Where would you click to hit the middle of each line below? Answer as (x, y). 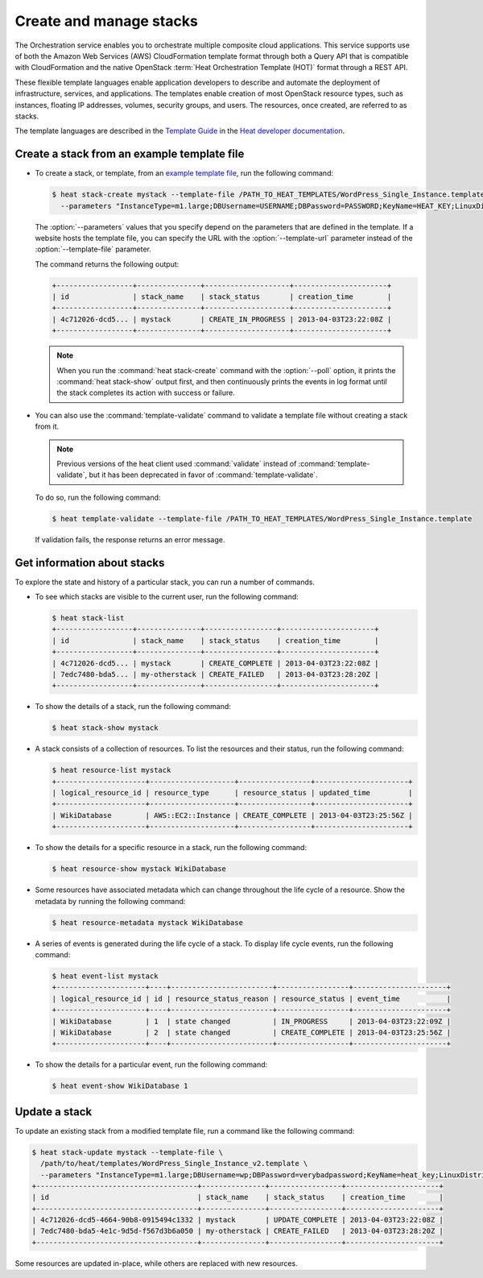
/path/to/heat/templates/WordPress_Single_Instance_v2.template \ (174, 1164)
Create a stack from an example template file (130, 154)
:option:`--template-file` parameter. (93, 249)
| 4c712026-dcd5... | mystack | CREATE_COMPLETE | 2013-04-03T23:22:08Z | (215, 663)
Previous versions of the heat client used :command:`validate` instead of (177, 463)
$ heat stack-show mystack (105, 728)
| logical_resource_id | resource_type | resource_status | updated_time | (233, 793)
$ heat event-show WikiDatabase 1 (120, 1086)
